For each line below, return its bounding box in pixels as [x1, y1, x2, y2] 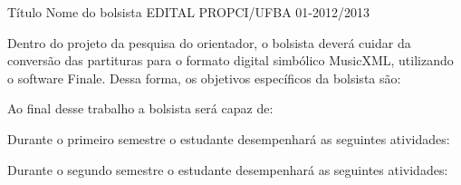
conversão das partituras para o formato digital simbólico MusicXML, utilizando [7, 51, 454, 70]
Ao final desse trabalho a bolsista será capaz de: [7, 99, 274, 118]
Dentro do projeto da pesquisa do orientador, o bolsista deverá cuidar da [7, 33, 411, 52]
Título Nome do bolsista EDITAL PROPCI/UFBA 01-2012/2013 [7, 3, 370, 21]
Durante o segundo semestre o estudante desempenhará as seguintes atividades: [7, 160, 448, 179]
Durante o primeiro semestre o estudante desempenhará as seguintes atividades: [7, 129, 450, 148]
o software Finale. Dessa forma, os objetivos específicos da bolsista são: [7, 68, 401, 87]
